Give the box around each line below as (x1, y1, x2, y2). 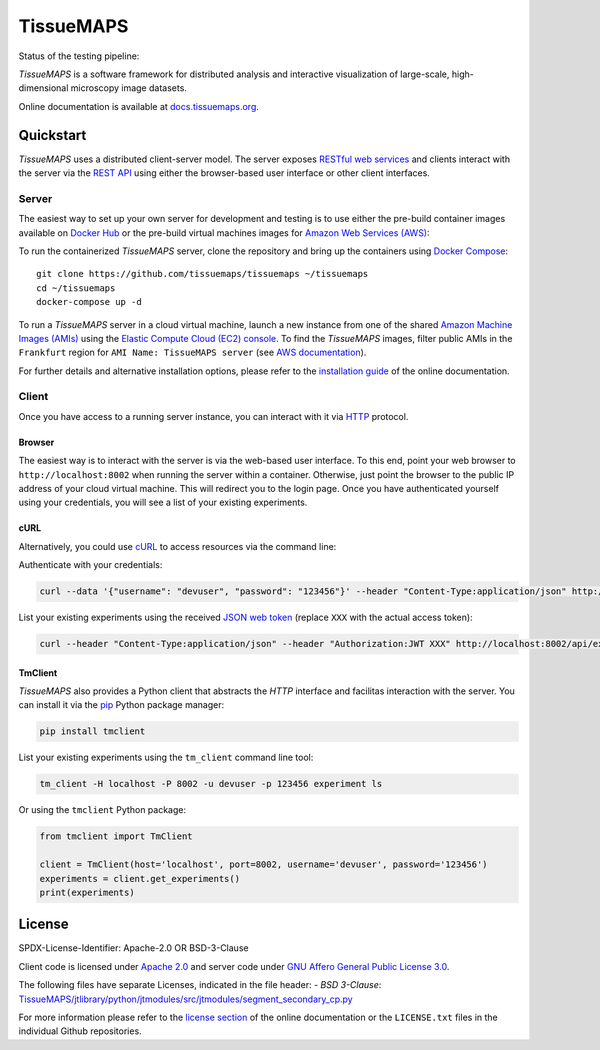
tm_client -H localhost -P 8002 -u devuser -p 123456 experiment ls (39, 778, 383, 790)
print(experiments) (39, 886, 135, 898)
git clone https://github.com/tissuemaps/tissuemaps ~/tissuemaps (36, 268, 369, 280)
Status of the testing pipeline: (18, 50, 140, 62)
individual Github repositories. (18, 1025, 142, 1037)
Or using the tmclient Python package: (18, 804, 187, 816)
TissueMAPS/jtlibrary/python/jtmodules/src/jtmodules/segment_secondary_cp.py (18, 993, 354, 1005)
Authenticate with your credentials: (18, 559, 163, 571)
